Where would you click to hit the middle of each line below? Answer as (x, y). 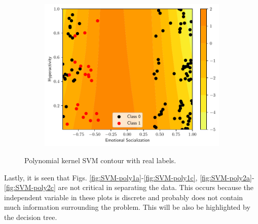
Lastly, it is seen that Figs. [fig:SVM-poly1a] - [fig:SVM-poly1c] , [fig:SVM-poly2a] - (129, 177)
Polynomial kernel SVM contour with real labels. (100, 160)
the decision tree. (31, 217)
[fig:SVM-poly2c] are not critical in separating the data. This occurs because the (129, 187)
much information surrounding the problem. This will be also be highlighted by (127, 207)
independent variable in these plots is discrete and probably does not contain (124, 197)
